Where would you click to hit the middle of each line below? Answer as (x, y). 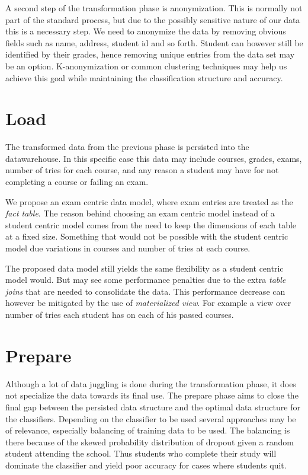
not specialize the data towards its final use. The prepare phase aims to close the (152, 395)
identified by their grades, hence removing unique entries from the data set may (150, 54)
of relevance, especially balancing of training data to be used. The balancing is (148, 430)
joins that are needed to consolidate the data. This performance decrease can (145, 291)
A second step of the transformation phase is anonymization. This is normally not (154, 8)
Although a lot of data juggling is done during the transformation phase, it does (151, 383)
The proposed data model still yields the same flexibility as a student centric (145, 268)
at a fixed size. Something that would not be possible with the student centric (147, 236)
